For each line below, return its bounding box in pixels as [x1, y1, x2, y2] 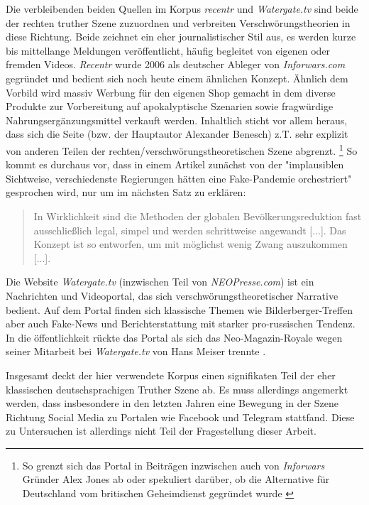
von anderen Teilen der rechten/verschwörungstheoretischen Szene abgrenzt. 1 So [6, 141, 358, 158]
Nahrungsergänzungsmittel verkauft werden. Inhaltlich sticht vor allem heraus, [6, 112, 348, 127]
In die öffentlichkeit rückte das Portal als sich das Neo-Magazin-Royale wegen [6, 330, 343, 344]
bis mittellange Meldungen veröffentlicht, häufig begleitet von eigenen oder [6, 43, 331, 58]
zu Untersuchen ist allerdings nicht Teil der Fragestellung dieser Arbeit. [6, 423, 316, 438]
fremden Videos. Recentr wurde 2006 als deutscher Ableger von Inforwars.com [6, 57, 346, 72]
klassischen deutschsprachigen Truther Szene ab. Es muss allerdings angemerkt [6, 381, 348, 396]
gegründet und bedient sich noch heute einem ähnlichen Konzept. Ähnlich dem [6, 70, 348, 85]
